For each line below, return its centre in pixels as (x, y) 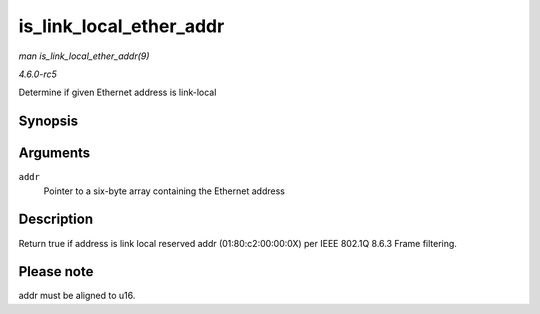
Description (56, 219)
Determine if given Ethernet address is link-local (117, 92)
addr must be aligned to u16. (77, 296)
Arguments (54, 153)
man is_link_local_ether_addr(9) (84, 56)
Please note (56, 271)
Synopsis (48, 121)
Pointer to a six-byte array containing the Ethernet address (164, 191)
